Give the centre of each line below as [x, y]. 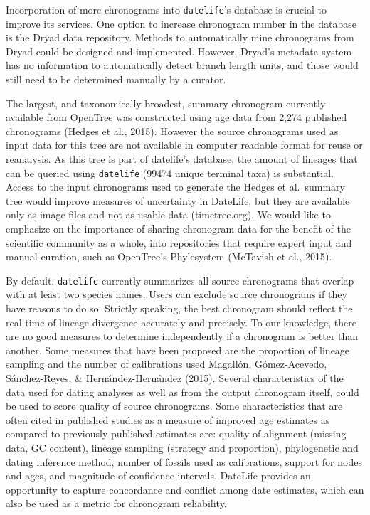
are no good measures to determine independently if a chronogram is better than [182, 336]
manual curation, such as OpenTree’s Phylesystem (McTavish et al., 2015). [169, 256]
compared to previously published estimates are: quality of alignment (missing [176, 434]
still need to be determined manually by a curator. [116, 79]
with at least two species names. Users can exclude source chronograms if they [176, 294]
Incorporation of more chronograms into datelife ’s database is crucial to [166, 9]
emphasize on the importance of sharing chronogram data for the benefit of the [178, 229]
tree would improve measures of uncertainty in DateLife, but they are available [178, 200]
